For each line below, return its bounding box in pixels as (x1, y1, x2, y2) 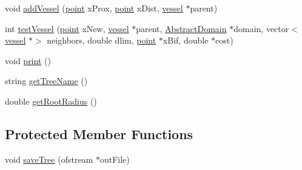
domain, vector (233, 22, 289, 34)
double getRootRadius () (5, 94, 97, 107)
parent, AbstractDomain (136, 22, 227, 34)
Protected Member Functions (5, 124, 193, 143)
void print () (5, 54, 51, 67)
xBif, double (163, 34, 209, 47)
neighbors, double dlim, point (47, 34, 156, 47)
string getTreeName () (5, 74, 88, 87)
